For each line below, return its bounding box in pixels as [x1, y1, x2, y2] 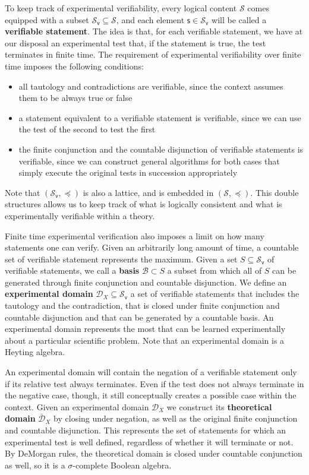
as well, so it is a [5, 458, 65, 471]
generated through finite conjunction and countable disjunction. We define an [5, 275, 287, 288]
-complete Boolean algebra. [72, 458, 172, 471]
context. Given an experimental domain [5, 400, 149, 413]
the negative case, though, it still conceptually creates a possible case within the [5, 389, 297, 401]
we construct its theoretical [166, 400, 272, 413]
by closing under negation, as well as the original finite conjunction [53, 412, 298, 425]
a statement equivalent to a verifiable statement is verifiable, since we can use [18, 111, 301, 123]
